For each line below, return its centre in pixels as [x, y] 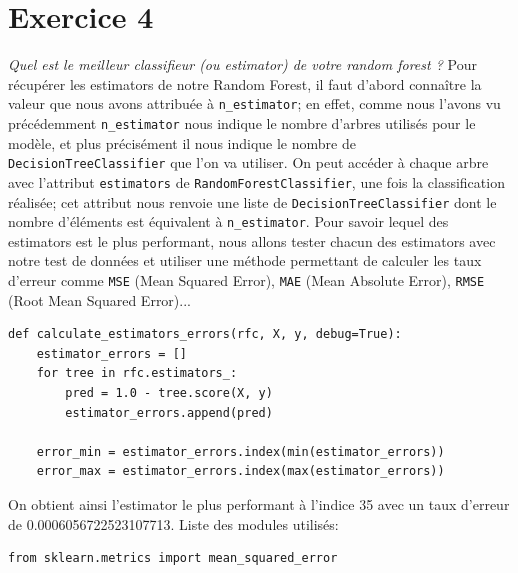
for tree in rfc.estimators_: [137, 373]
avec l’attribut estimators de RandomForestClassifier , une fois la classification [256, 181]
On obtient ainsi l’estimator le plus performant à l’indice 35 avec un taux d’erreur [259, 504]
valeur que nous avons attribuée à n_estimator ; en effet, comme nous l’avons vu [254, 103]
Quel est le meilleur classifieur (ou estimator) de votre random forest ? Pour [242, 64]
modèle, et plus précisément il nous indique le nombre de [182, 142]
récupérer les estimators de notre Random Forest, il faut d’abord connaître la [245, 83]
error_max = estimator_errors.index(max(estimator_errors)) [240, 471]
